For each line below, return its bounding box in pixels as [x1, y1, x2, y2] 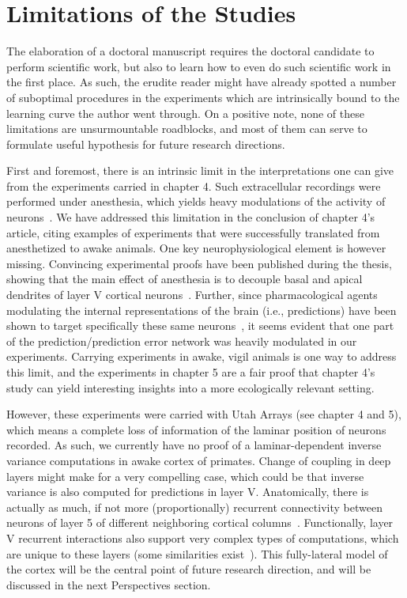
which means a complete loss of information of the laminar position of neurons [6, 421, 386, 437]
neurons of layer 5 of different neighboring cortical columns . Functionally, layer [6, 514, 394, 531]
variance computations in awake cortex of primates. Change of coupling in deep [6, 452, 391, 468]
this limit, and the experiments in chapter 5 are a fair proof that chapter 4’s [6, 364, 375, 380]
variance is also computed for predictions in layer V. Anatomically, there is [6, 483, 369, 500]
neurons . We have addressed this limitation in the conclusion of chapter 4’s [6, 209, 375, 225]
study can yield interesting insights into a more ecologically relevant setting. [6, 379, 375, 396]
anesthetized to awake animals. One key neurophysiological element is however [6, 240, 386, 256]
